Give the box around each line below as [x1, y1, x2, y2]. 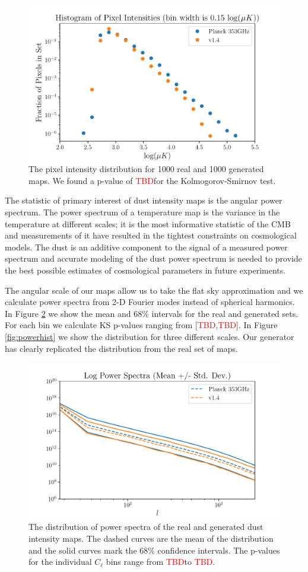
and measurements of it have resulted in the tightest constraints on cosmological [5, 229, 297, 241]
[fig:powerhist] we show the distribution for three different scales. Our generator [5, 330, 294, 342]
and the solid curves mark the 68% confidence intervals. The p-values [28, 544, 280, 556]
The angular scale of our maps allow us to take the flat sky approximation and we [5, 284, 303, 296]
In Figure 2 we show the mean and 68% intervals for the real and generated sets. [5, 307, 299, 319]
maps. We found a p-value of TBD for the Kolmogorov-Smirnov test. [28, 174, 276, 186]
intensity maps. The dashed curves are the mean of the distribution [28, 532, 274, 544]
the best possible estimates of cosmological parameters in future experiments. [5, 263, 286, 276]
